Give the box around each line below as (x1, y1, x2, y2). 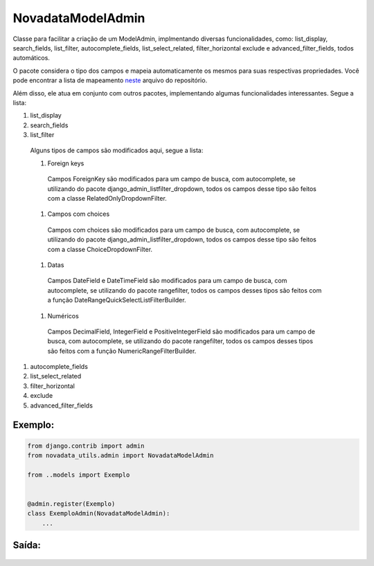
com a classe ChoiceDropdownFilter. (47, 245, 152, 253)
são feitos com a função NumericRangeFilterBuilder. (47, 347, 197, 355)
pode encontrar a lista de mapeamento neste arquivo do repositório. (12, 76, 208, 84)
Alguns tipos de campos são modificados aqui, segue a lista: (30, 146, 204, 155)
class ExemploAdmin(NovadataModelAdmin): (27, 509, 170, 518)
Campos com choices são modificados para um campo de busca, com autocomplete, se (47, 226, 301, 234)
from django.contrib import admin (27, 441, 145, 450)
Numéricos (47, 311, 79, 320)
